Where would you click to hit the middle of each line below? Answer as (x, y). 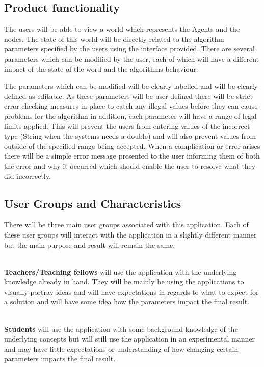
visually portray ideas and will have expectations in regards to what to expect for (131, 291)
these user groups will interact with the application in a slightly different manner (130, 234)
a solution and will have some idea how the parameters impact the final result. (127, 302)
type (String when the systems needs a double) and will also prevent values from (130, 136)
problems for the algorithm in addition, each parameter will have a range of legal (130, 115)
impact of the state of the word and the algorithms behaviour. (101, 69)
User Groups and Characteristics (93, 203)
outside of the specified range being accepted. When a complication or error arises (132, 146)
